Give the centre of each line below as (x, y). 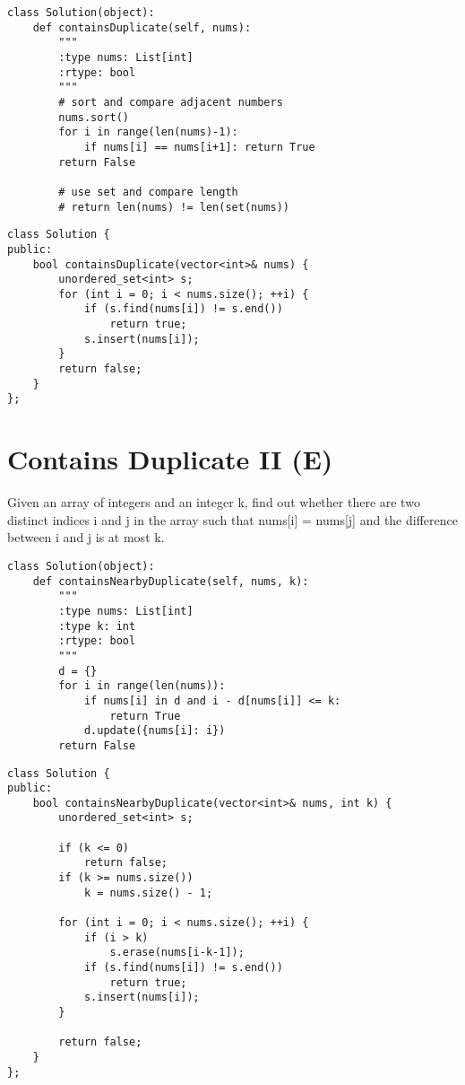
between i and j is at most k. (86, 537)
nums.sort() (94, 117)
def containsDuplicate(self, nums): (142, 27)
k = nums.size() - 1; (148, 892)
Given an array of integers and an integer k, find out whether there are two (214, 502)
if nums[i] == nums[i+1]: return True (199, 147)
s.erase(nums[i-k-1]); (177, 953)
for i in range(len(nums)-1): (148, 132)
